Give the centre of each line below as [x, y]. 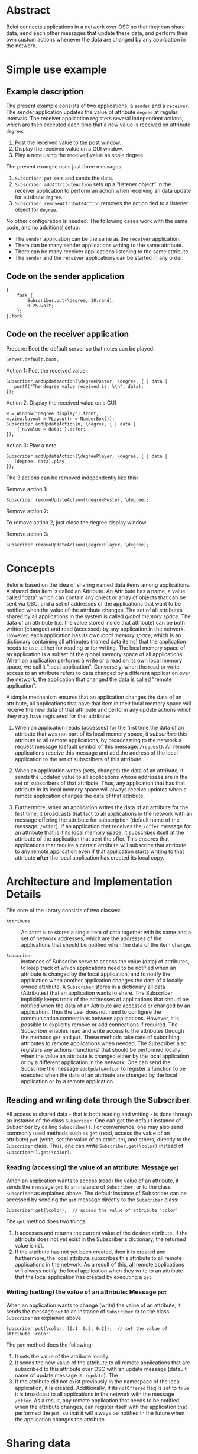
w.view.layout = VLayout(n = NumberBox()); [61, 419]
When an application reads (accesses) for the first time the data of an [99, 727]
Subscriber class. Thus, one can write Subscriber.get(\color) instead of [95, 1146]
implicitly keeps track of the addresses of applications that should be [105, 1000]
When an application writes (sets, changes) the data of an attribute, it [99, 770]
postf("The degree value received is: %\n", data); [79, 386]
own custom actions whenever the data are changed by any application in [96, 39]
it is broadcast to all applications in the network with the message [94, 1394]
